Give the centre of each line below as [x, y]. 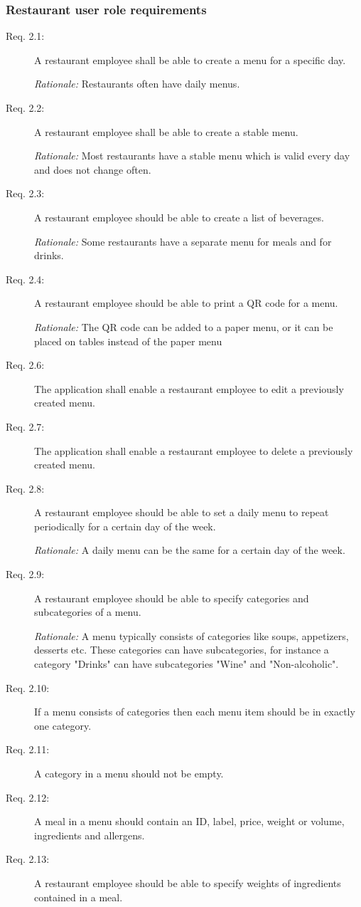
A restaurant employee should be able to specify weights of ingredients [188, 882]
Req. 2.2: [25, 108]
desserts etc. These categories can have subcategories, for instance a [182, 650]
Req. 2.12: [28, 797]
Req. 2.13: [28, 859]
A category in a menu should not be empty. [129, 773]
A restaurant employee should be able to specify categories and [172, 598]
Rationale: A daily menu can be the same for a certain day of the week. [190, 550]
